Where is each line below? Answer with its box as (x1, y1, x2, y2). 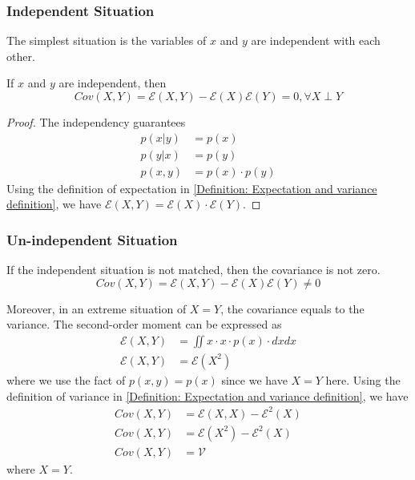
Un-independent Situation (6, 229, 178, 249)
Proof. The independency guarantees (6, 114, 186, 130)
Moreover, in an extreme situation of (6, 300, 187, 317)
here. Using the (325, 371, 401, 388)
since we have (221, 371, 288, 388)
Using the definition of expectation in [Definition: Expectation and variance (6, 179, 377, 196)
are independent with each (251, 32, 381, 49)
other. (6, 47, 35, 64)
